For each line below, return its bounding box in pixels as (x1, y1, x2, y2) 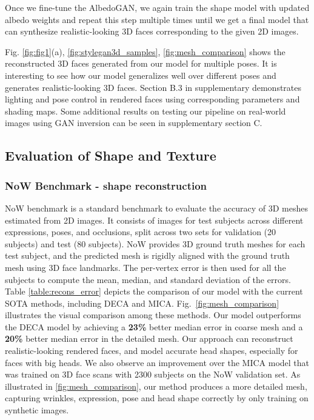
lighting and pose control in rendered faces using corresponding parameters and (5, 93, 300, 105)
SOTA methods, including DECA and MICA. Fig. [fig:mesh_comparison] (5, 296, 279, 309)
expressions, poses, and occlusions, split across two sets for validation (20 (5, 225, 276, 238)
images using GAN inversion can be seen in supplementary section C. (5, 116, 262, 129)
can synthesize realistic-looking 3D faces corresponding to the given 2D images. (5, 25, 299, 38)
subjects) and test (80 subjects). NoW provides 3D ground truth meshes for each (5, 237, 306, 250)
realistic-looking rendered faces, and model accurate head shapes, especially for (5, 344, 298, 357)
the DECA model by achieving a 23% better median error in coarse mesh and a (5, 320, 303, 333)
